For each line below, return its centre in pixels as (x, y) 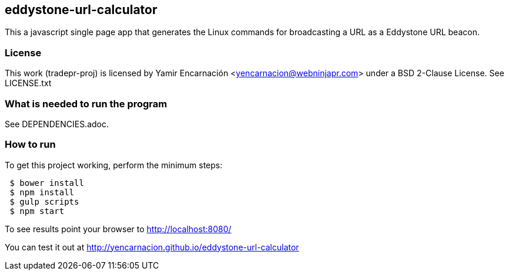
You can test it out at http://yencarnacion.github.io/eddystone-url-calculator (152, 247)
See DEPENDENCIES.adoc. (57, 124)
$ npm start (37, 211)
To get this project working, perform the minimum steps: (114, 165)
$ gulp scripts (44, 201)
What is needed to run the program (86, 103)
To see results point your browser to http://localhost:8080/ (118, 229)
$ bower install (47, 183)
